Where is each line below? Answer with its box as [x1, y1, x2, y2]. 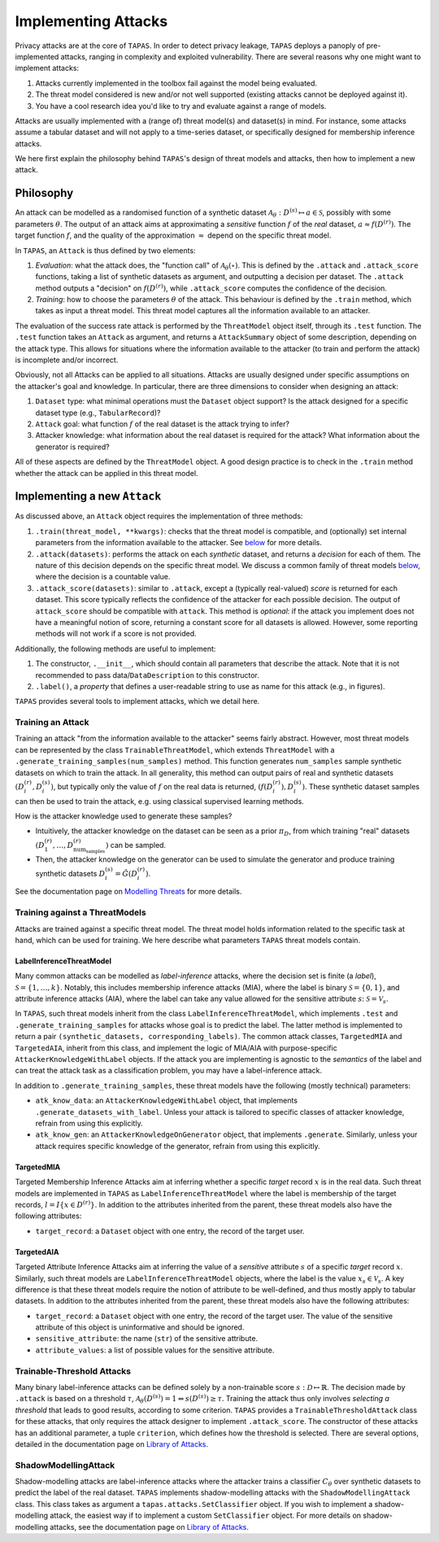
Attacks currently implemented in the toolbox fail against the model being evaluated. [35, 78, 317, 88]
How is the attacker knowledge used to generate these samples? [15, 811, 233, 821]
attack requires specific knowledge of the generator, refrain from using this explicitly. [35, 1141, 320, 1151]
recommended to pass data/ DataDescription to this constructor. [35, 670, 260, 679]
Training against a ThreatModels [15, 907, 146, 919]
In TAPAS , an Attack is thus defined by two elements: [15, 245, 196, 256]
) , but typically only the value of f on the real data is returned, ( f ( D [50, 781, 273, 791]
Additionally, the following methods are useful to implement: [15, 644, 216, 653]
